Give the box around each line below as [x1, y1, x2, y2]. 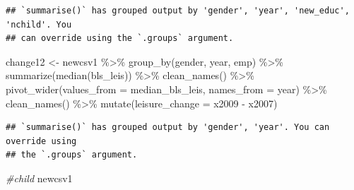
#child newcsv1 [6, 170, 73, 185]
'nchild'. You [6, 19, 72, 30]
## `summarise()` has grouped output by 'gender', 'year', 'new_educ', [6, 6, 350, 16]
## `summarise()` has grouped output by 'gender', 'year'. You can [6, 122, 330, 133]
